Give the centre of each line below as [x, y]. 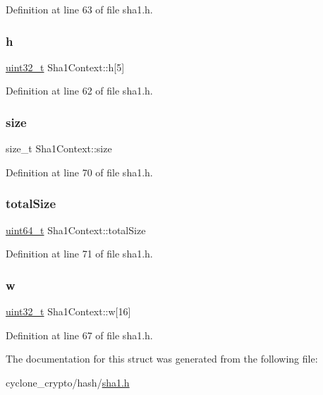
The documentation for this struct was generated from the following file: [162, 359]
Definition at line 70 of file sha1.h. [79, 172]
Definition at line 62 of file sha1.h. [79, 91]
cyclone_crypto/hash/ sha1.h [68, 382]
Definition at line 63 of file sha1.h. [79, 9]
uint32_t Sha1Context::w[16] [68, 311]
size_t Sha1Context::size [59, 148]
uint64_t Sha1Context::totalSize [76, 230]
